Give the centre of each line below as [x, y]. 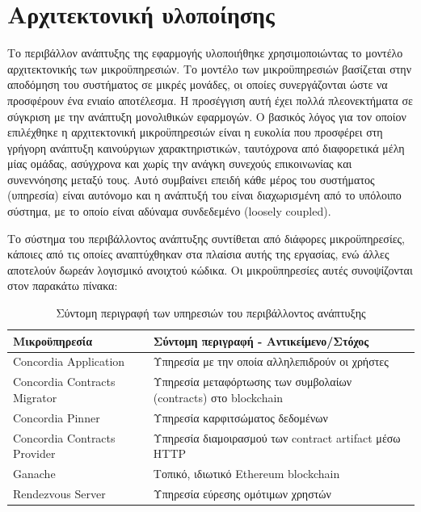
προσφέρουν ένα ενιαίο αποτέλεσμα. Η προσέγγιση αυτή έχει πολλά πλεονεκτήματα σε [210, 100]
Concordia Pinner [57, 417]
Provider [34, 453]
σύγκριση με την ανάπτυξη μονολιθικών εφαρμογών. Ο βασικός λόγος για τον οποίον [207, 116]
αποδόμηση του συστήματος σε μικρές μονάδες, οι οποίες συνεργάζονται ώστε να [198, 84]
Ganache [34, 474]
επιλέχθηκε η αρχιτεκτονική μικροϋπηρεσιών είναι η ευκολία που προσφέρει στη [195, 132]
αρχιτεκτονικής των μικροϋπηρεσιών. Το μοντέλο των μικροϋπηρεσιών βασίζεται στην [209, 68]
